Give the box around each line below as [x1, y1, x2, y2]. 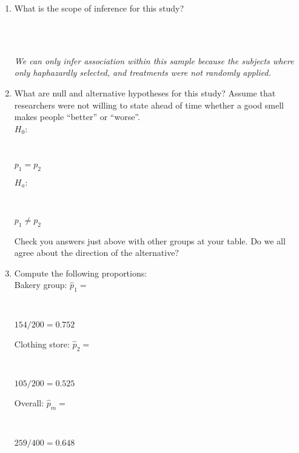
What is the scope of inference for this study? [14, 2, 184, 14]
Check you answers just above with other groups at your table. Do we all [14, 234, 286, 247]
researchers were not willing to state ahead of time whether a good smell [14, 98, 284, 111]
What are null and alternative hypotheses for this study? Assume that [14, 86, 276, 99]
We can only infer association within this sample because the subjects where [14, 54, 294, 67]
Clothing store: [14, 337, 70, 350]
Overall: [14, 397, 44, 409]
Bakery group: [14, 278, 67, 291]
